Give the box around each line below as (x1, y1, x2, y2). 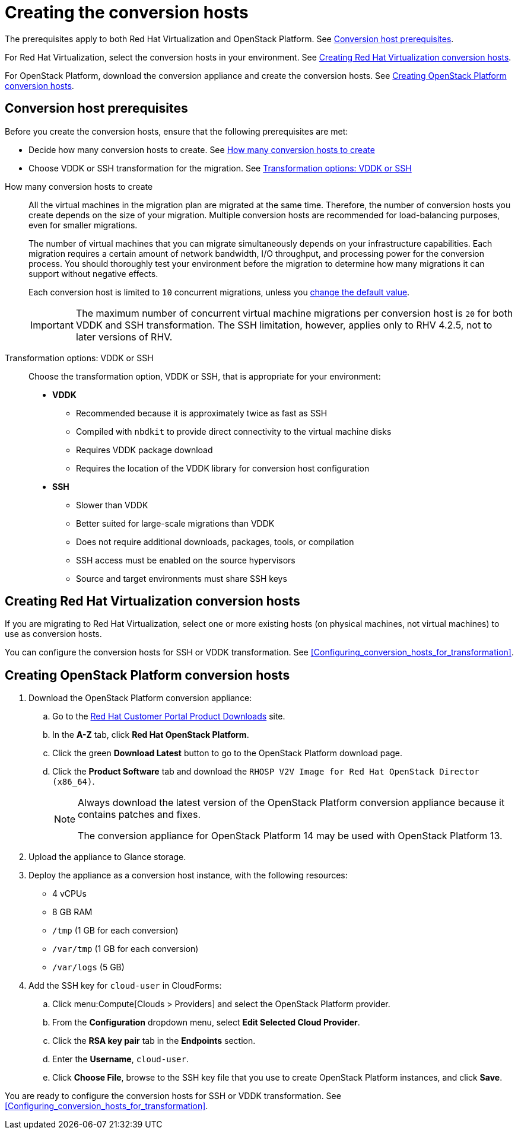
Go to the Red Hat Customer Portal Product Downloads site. (52, 711, 285, 722)
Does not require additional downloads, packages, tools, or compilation (76, 536, 354, 547)
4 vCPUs (52, 888, 87, 899)
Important (30, 318, 74, 331)
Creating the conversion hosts (5, 2, 249, 23)
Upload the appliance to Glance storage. (28, 852, 186, 862)
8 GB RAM (52, 907, 93, 918)
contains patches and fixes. (78, 808, 201, 821)
